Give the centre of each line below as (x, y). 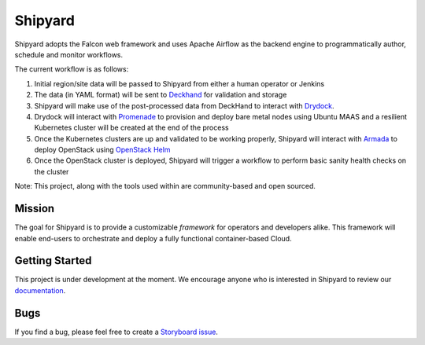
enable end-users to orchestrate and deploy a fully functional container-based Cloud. (153, 238)
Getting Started (53, 261)
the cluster (52, 171)
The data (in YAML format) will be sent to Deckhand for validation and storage (161, 95)
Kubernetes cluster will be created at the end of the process (131, 128)
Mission (35, 209)
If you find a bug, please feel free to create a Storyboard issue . (116, 332)
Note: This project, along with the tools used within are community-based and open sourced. (165, 186)
